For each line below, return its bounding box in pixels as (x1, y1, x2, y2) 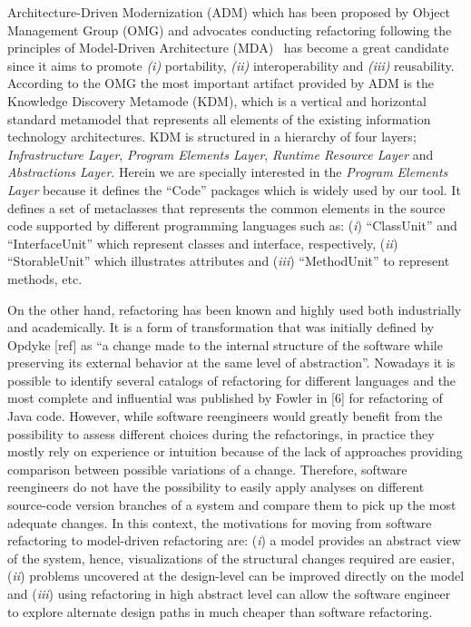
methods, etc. (7, 269, 83, 288)
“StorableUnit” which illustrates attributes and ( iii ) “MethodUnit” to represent (7, 251, 450, 270)
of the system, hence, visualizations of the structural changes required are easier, (7, 548, 456, 567)
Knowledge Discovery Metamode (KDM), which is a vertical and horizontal (7, 91, 427, 110)
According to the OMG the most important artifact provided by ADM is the (7, 73, 435, 93)
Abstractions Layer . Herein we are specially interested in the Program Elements (7, 162, 448, 181)
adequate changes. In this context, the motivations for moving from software (7, 513, 432, 532)
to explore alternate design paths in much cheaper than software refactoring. (7, 602, 433, 621)
